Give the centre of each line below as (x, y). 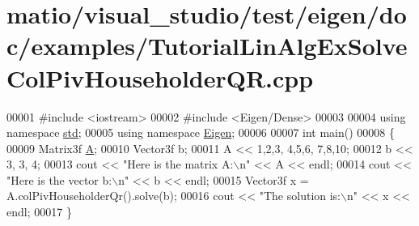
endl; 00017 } (39, 212)
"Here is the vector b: (59, 179)
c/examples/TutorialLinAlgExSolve (207, 46)
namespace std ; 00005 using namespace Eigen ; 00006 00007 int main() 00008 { (201, 132)
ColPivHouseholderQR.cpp (160, 77)
